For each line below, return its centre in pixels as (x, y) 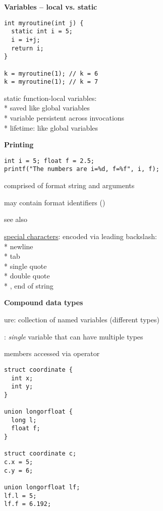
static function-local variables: (50, 98)
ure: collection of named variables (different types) (82, 320)
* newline (19, 246)
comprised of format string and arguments (69, 185)
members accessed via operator (52, 353)
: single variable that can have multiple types (74, 336)
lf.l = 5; (20, 496)
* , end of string (29, 285)
